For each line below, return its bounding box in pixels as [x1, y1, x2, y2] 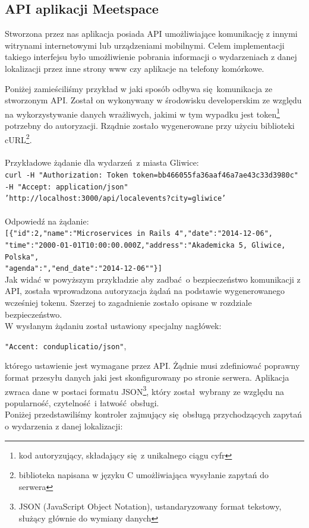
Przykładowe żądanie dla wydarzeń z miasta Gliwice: [5, 156, 199, 169]
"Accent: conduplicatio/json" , [5, 339, 127, 352]
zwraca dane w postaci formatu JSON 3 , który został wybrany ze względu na [5, 383, 284, 397]
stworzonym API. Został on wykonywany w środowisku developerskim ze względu [5, 94, 302, 106]
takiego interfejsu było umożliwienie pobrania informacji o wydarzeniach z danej [5, 50, 297, 63]
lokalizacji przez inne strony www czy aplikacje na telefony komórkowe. [5, 62, 264, 74]
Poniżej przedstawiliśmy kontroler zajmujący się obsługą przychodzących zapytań [5, 408, 302, 420]
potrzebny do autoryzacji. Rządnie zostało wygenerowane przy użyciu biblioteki [5, 119, 295, 132]
